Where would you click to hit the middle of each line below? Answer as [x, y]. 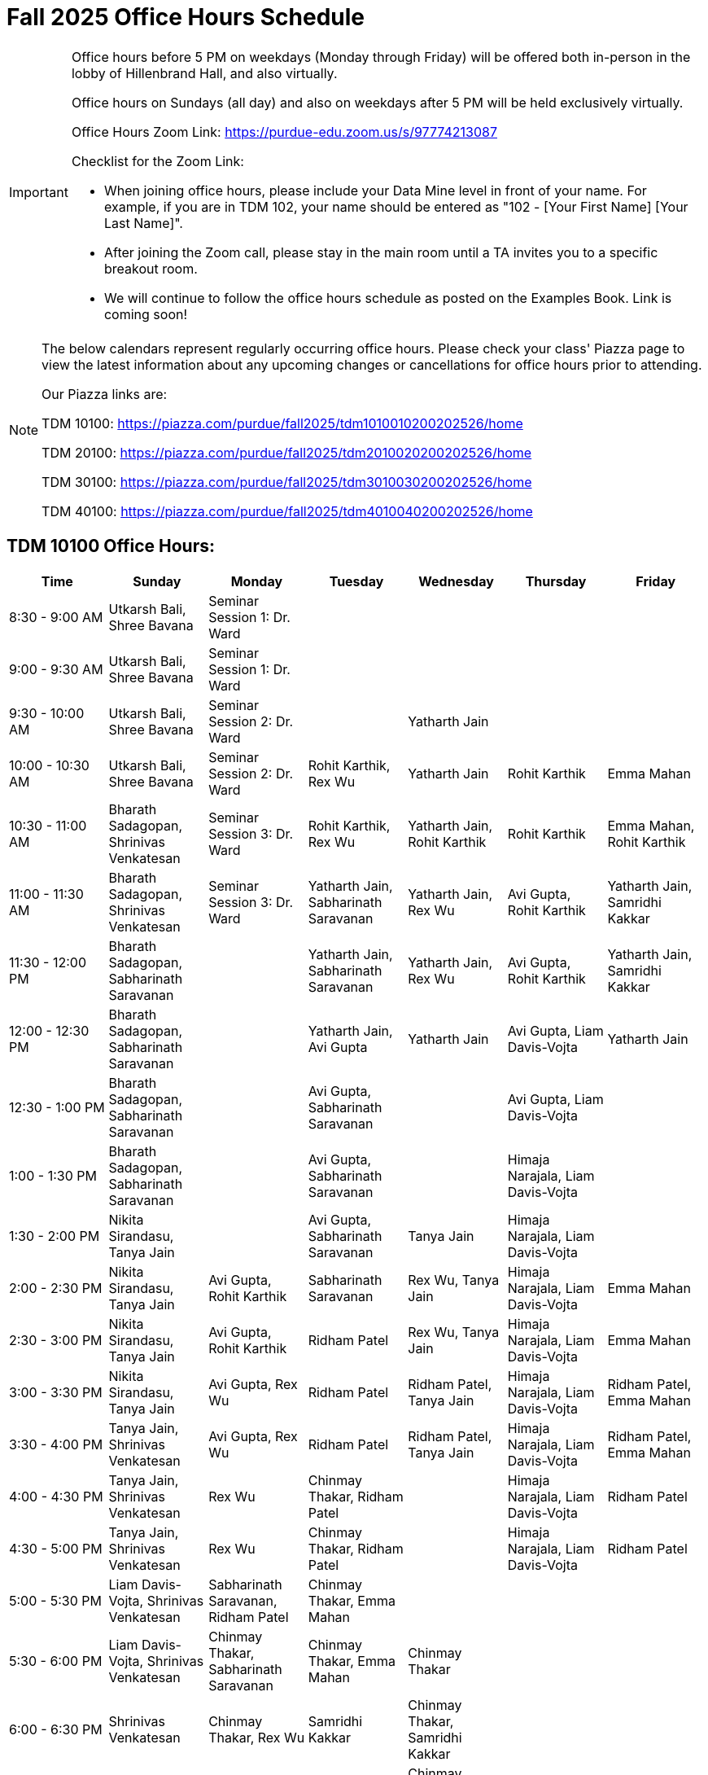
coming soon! [146, 314]
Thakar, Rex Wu [257, 1737]
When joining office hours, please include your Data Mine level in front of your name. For [375, 190]
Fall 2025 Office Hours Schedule [186, 17]
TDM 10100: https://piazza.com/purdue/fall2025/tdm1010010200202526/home [282, 423]
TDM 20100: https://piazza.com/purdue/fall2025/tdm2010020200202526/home [287, 452]
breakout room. [151, 268]
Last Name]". [143, 223]
